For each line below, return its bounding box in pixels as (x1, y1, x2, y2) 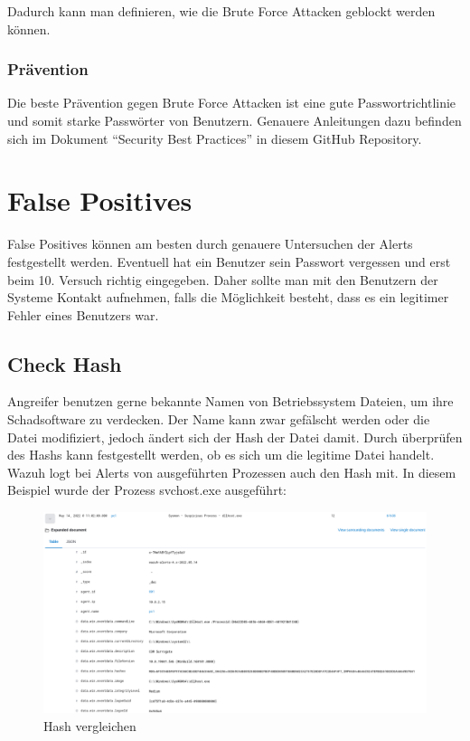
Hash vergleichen (43, 716, 136, 735)
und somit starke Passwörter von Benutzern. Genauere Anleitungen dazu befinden (7, 111, 462, 129)
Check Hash (7, 349, 122, 377)
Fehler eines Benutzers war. (7, 305, 159, 324)
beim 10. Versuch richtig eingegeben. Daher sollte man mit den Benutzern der (7, 270, 438, 289)
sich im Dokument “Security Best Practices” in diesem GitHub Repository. (7, 128, 422, 147)
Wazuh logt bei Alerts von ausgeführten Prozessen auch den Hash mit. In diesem (7, 462, 456, 481)
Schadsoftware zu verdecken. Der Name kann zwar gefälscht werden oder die (7, 410, 430, 429)
